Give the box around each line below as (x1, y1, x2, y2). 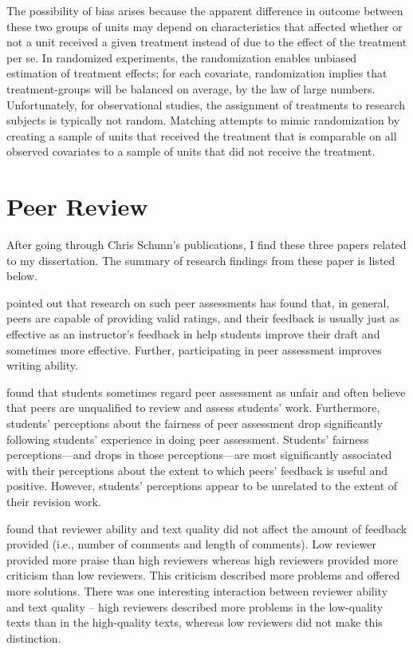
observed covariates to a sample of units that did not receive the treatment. (6, 143, 376, 160)
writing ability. (6, 357, 78, 374)
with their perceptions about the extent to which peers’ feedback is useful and (6, 461, 387, 478)
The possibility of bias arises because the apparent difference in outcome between (6, 2, 403, 18)
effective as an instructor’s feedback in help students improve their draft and (6, 326, 380, 342)
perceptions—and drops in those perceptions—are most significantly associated (6, 446, 392, 463)
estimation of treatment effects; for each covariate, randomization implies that (6, 65, 387, 81)
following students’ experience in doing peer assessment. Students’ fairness (6, 430, 369, 447)
